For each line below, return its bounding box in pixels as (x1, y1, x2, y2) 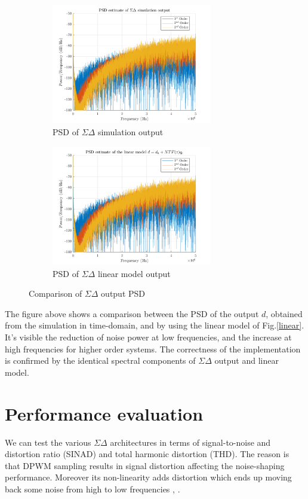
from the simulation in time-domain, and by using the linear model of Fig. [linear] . (5, 319, 304, 331)
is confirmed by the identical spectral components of (5, 354, 196, 367)
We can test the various (5, 436, 91, 448)
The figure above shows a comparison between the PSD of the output (5, 307, 259, 320)
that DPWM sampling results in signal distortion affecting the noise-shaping (5, 459, 285, 471)
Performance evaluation (5, 401, 204, 425)
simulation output (97, 126, 164, 138)
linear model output (97, 267, 171, 279)
